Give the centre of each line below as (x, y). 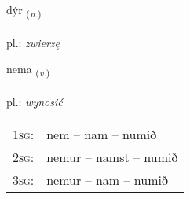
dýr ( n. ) (24, 11)
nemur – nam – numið (107, 179)
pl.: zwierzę (33, 42)
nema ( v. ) (28, 70)
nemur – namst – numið (112, 157)
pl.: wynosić (35, 102)
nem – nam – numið (102, 134)
